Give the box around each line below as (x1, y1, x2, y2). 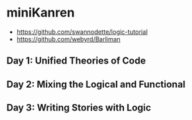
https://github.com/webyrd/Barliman (16, 34, 121, 43)
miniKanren (6, 5, 75, 21)
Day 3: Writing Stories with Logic (6, 102, 152, 114)
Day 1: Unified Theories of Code (6, 55, 146, 67)
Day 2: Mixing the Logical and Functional (6, 78, 186, 90)
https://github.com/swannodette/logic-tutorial (16, 28, 148, 36)
